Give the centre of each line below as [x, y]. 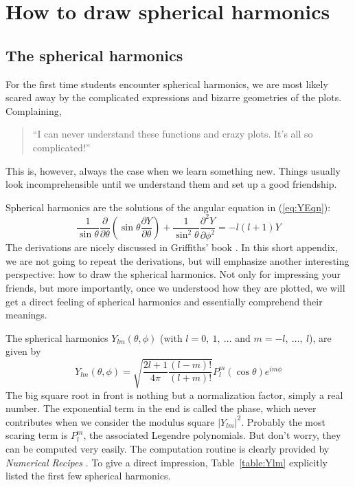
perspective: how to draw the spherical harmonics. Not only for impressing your [173, 274]
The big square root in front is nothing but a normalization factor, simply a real [174, 394]
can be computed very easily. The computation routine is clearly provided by [168, 448]
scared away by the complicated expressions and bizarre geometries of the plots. [174, 97]
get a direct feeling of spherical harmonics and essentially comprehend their [164, 301]
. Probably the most [283, 421]
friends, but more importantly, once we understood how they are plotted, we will [175, 288]
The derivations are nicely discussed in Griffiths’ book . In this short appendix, [172, 247]
